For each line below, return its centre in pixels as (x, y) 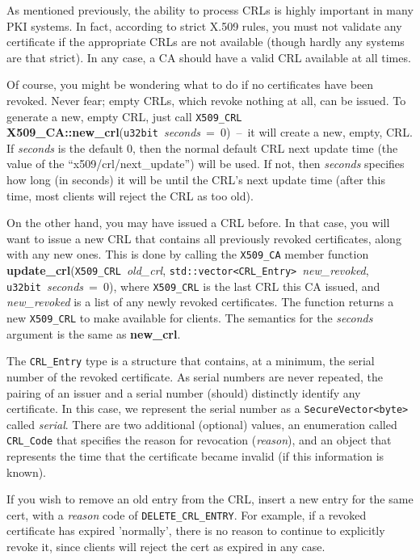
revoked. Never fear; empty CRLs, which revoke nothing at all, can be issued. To (206, 100)
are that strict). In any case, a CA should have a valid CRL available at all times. (209, 57)
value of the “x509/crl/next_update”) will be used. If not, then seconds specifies (206, 164)
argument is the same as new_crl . (94, 333)
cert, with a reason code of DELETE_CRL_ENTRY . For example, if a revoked (187, 514)
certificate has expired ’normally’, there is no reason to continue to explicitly (196, 531)
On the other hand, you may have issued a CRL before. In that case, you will (198, 223)
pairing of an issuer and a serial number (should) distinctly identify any (184, 392)
